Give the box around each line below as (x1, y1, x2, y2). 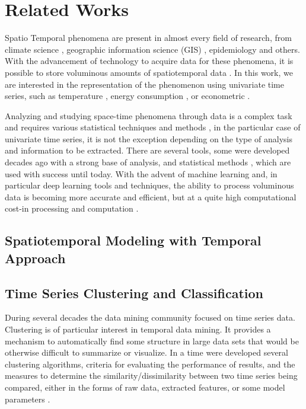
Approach (5, 248, 66, 267)
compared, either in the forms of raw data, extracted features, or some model (5, 381, 285, 393)
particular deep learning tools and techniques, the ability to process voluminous (5, 179, 294, 191)
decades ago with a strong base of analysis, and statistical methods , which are (5, 156, 291, 168)
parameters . (5, 392, 50, 405)
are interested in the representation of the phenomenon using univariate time (5, 78, 284, 90)
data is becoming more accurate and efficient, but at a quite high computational (5, 190, 297, 203)
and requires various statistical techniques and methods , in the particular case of (5, 121, 301, 133)
